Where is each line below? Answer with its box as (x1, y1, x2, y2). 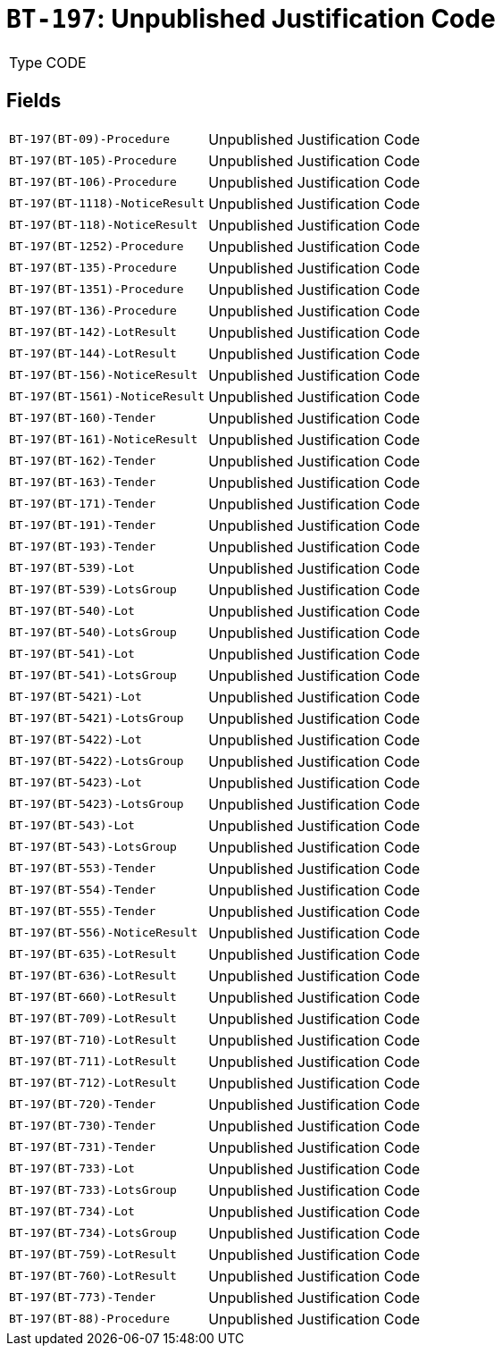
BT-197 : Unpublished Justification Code (6, 4, 496, 34)
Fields (6, 89, 62, 113)
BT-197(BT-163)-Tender (9, 475, 156, 490)
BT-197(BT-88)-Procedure (9, 1312, 171, 1326)
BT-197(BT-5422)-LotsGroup (9, 754, 184, 769)
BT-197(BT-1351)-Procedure (9, 282, 184, 297)
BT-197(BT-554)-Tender (9, 883, 156, 897)
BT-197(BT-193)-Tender (9, 540, 156, 554)
